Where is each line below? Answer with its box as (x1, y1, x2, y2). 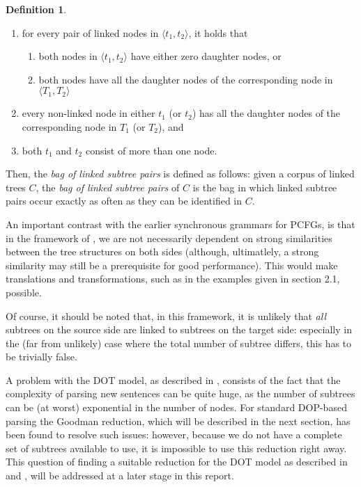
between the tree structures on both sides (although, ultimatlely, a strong (6, 244, 319, 259)
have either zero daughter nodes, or (130, 49, 282, 63)
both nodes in (38, 49, 98, 63)
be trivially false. (6, 349, 77, 364)
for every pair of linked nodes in (22, 25, 159, 40)
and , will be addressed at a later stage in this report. (6, 468, 234, 483)
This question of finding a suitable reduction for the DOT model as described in (6, 454, 348, 469)
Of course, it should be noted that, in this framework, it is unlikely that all (6, 308, 326, 323)
